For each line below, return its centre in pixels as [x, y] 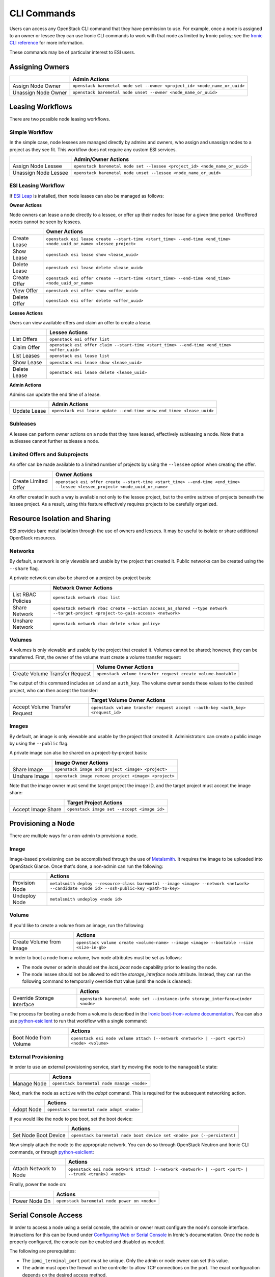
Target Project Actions [95, 802]
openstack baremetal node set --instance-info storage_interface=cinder [166, 999]
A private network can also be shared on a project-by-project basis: [80, 578]
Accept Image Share [37, 809]
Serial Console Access [46, 1215]
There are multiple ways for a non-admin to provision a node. [74, 836]
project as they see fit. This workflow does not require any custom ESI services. [93, 149]
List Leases [26, 356]
